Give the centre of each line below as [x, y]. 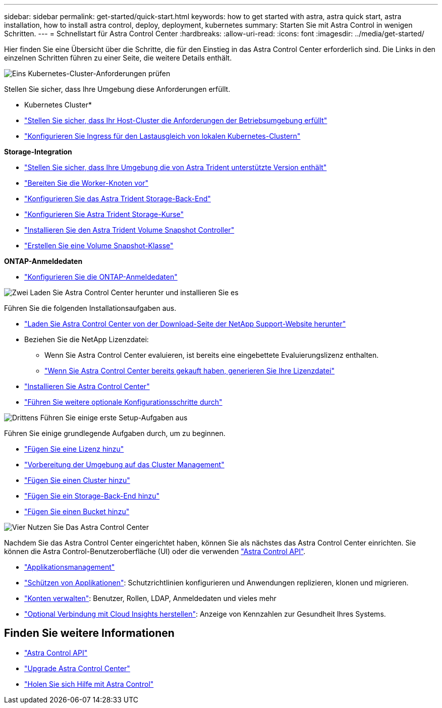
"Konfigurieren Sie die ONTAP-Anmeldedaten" [101, 277]
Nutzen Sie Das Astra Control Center [88, 527]
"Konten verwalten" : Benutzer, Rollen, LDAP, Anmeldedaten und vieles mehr [150, 598]
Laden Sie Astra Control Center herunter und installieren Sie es [134, 292]
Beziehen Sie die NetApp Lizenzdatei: [87, 339]
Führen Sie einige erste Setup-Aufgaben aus [114, 418]
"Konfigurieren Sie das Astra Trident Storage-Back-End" [118, 199]
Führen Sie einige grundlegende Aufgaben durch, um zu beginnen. [115, 433]
